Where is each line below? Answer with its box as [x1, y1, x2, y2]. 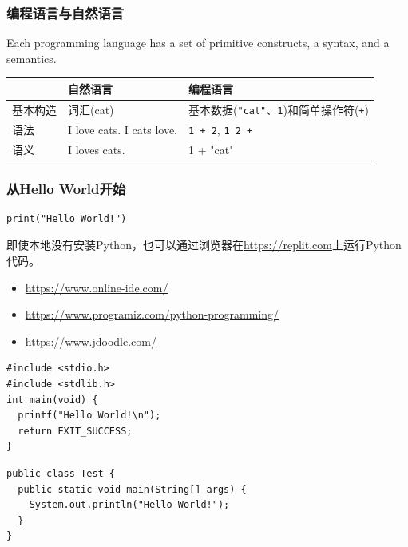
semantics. [6, 50, 57, 66]
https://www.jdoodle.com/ [25, 332, 157, 349]
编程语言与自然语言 [6, 2, 125, 22]
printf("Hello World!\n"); [18, 410, 161, 422]
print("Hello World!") [6, 212, 127, 224]
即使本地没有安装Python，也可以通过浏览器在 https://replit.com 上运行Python [6, 236, 402, 253]
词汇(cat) [68, 101, 114, 117]
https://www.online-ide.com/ [25, 279, 168, 295]
